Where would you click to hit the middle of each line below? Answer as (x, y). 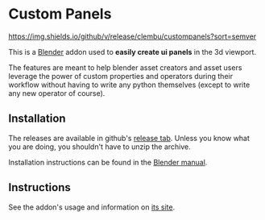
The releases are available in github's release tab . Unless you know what (129, 138)
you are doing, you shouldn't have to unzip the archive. (99, 147)
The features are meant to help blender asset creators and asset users (125, 67)
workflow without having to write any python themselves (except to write (129, 85)
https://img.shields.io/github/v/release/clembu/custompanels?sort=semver (132, 36)
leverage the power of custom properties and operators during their (121, 76)
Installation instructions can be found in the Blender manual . (108, 162)
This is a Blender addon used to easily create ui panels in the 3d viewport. (132, 52)
